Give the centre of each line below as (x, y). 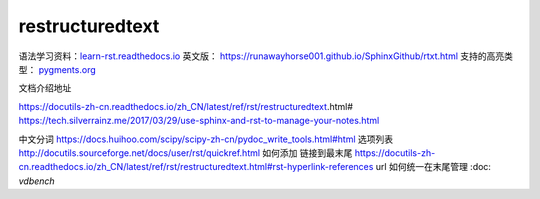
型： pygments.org (57, 69)
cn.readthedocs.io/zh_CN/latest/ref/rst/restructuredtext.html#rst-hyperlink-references (196, 167)
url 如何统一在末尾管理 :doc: (433, 167)
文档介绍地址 (45, 88)
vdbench (36, 181)
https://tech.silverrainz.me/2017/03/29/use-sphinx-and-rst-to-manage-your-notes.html (199, 121)
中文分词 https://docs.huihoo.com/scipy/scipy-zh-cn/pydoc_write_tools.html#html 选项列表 (206, 139)
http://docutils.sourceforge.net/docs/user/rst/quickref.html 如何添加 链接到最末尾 (185, 152)
